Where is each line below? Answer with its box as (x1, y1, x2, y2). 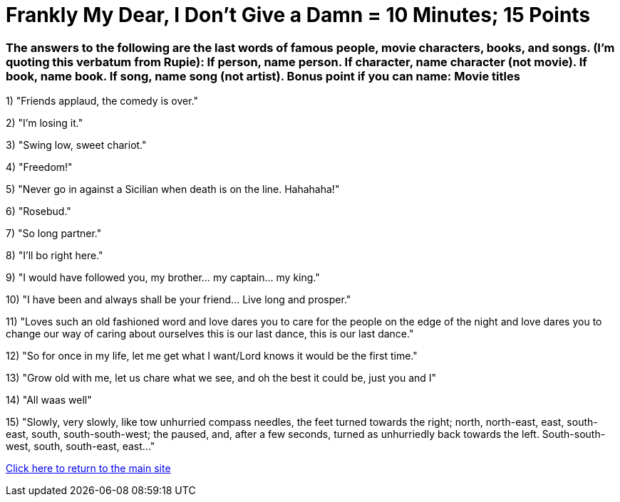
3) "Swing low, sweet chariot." (6, 139, 147, 152)
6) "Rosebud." (6, 205, 71, 218)
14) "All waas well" (6, 394, 92, 407)
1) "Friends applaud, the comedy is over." (6, 95, 198, 108)
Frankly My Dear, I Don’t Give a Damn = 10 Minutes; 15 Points (6, 3, 591, 27)
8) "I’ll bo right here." (6, 249, 103, 262)
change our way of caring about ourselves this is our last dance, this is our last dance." (6, 328, 414, 340)
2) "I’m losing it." (6, 117, 83, 130)
